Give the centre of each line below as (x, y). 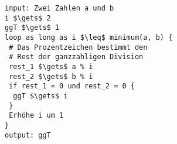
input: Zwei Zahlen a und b (59, 8)
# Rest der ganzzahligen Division (76, 57)
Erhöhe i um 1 (36, 116)
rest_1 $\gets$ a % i (51, 66)
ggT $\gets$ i (40, 96)
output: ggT (28, 135)
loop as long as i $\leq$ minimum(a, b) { (89, 37)
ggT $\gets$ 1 (32, 28)
